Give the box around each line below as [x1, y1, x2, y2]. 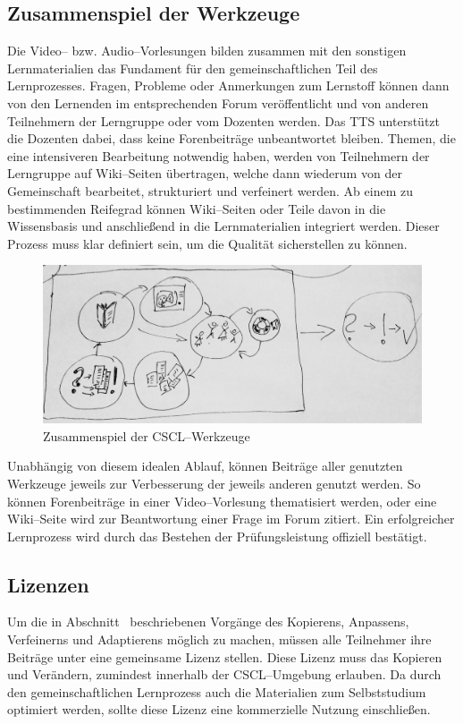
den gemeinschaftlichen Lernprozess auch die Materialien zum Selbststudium [7, 682, 426, 701]
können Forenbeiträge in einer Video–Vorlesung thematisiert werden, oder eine [7, 491, 437, 510]
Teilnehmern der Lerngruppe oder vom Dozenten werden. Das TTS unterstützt [7, 111, 441, 130]
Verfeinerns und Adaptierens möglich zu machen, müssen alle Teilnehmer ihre [7, 630, 432, 649]
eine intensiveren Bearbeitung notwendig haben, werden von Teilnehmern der [7, 146, 430, 165]
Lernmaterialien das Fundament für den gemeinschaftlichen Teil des [7, 58, 378, 77]
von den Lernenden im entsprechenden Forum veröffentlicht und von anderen [7, 93, 429, 112]
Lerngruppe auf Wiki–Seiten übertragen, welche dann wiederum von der [7, 164, 402, 183]
